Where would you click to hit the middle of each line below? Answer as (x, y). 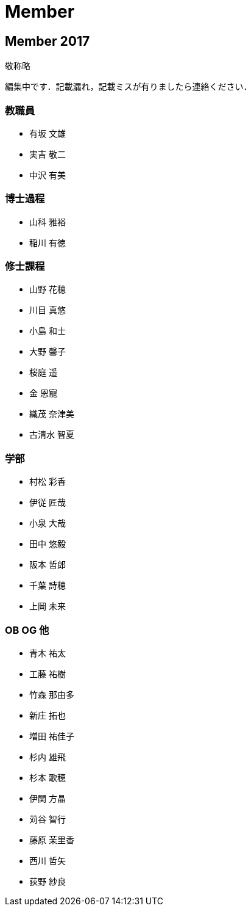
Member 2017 (48, 41)
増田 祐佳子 (52, 736)
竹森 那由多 (52, 694)
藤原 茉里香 (52, 840)
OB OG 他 (27, 630)
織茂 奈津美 (52, 414)
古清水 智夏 (52, 435)
